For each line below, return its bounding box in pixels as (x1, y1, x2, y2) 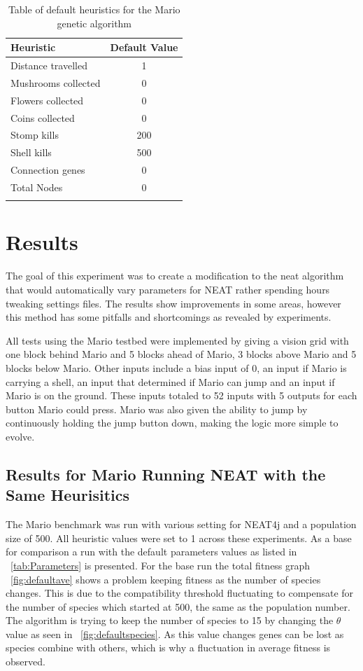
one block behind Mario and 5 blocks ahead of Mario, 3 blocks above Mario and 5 (6, 347, 357, 361)
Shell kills (10, 145, 52, 160)
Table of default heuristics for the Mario (8, 2, 180, 16)
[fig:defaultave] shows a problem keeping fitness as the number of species (10, 572, 321, 586)
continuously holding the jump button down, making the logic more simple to (6, 415, 339, 430)
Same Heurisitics (6, 484, 130, 506)
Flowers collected (10, 92, 84, 107)
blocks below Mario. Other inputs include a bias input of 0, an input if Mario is (6, 360, 347, 375)
